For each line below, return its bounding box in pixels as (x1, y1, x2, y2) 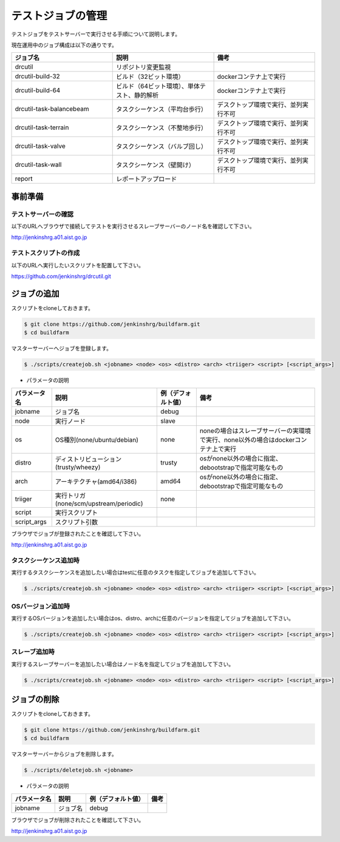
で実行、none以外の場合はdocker (199, 436, 295, 444)
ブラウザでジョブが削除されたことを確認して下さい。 (11, 816, 144, 823)
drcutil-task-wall (15, 161, 62, 169)
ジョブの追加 (11, 288, 59, 298)
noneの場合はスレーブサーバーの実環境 (199, 426, 311, 435)
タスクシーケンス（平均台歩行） (116, 105, 208, 113)
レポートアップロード (116, 175, 177, 183)
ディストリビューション (55, 455, 122, 463)
